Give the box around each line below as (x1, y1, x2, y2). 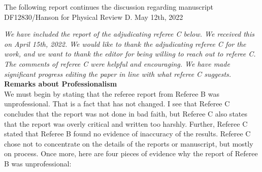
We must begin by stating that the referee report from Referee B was (4, 88, 219, 99)
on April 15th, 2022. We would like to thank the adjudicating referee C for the (4, 38, 246, 49)
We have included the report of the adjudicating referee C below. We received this (4, 28, 254, 39)
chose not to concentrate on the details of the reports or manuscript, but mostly (4, 138, 253, 149)
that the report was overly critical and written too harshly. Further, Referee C (4, 118, 248, 129)
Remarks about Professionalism (4, 78, 117, 89)
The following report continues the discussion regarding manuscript (4, 2, 214, 12)
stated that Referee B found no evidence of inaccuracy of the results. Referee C (4, 128, 251, 139)
